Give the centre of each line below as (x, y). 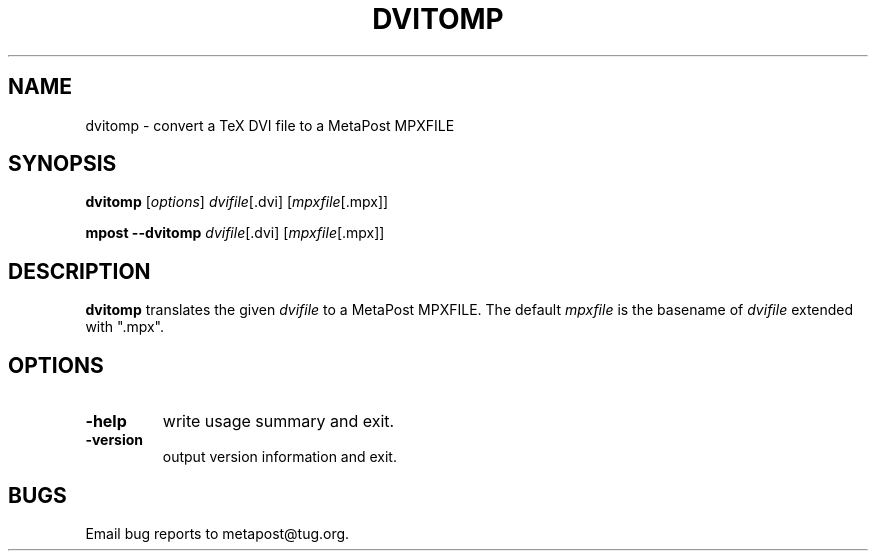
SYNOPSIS (62, 164)
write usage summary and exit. (278, 421)
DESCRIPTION (79, 271)
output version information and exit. (279, 457)
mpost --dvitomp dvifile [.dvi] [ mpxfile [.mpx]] (235, 233)
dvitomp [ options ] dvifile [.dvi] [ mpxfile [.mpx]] (237, 202)
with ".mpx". (125, 327)
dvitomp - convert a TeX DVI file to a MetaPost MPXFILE (270, 125)
